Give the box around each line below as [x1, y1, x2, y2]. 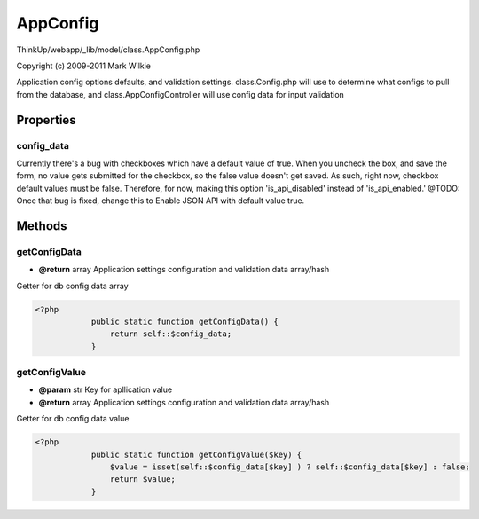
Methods [16, 218, 67, 233]
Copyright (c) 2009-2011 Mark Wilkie [16, 60, 151, 71]
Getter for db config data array [16, 280, 129, 291]
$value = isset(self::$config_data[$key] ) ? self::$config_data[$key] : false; [109, 462, 470, 472]
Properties [16, 112, 76, 128]
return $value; [109, 475, 177, 484]
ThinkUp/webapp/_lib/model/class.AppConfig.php [16, 44, 200, 55]
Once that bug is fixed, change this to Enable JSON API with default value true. [16, 195, 305, 206]
